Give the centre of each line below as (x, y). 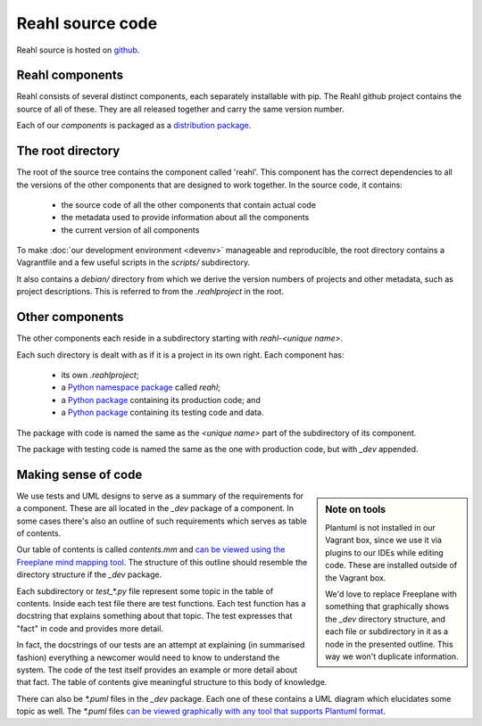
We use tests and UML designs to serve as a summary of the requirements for (160, 496)
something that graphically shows (387, 606)
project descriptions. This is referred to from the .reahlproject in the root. (150, 292)
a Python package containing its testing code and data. (162, 412)
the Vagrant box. (356, 577)
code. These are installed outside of (391, 565)
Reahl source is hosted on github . (78, 50)
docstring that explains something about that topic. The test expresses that (154, 616)
